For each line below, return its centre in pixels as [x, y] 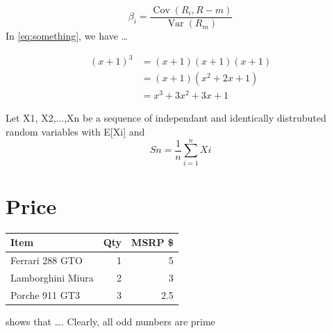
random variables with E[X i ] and [75, 131]
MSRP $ [152, 242]
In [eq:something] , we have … [67, 36]
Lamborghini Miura [52, 277]
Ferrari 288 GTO [47, 260]
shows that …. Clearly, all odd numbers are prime [110, 321]
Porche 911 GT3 [45, 294]
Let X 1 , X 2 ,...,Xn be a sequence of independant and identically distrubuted [166, 118]
